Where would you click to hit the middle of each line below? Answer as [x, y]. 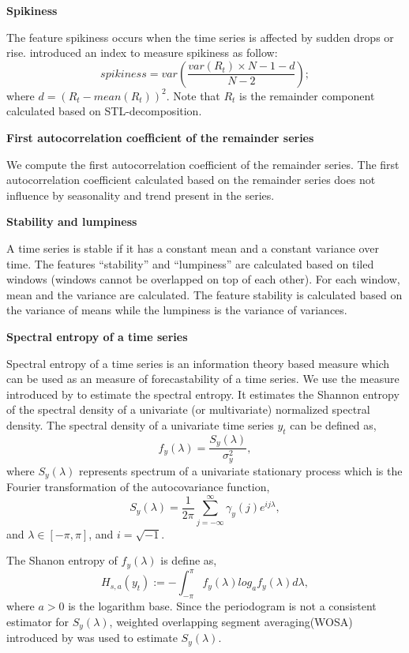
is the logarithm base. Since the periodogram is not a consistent [222, 606]
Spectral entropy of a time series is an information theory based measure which [198, 363]
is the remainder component [307, 95]
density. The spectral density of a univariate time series [140, 424]
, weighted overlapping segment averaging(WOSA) [231, 621]
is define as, [189, 560]
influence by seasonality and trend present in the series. [141, 195]
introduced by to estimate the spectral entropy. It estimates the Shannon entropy [203, 394]
